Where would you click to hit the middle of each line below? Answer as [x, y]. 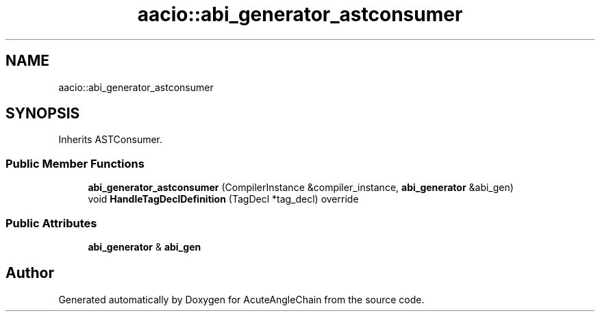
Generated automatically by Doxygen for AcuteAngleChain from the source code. [241, 299]
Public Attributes [51, 223]
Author [30, 273]
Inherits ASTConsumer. [111, 140]
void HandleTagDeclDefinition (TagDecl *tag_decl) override [223, 199]
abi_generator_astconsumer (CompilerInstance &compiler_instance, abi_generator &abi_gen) [301, 188]
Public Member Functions [75, 163]
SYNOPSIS [43, 114]
